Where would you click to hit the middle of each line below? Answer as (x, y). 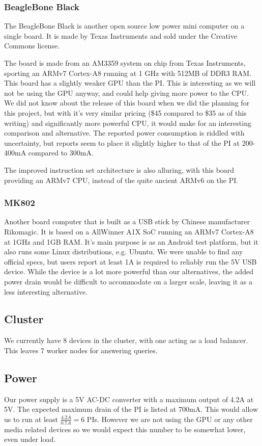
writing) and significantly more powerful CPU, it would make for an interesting (128, 123)
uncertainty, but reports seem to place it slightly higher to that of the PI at (122, 142)
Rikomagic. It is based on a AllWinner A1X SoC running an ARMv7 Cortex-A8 (129, 231)
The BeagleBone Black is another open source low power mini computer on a (124, 26)
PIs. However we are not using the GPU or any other (170, 419)
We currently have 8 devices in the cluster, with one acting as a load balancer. (126, 340)
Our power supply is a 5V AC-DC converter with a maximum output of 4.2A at (129, 399)
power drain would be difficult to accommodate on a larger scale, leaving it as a (128, 281)
